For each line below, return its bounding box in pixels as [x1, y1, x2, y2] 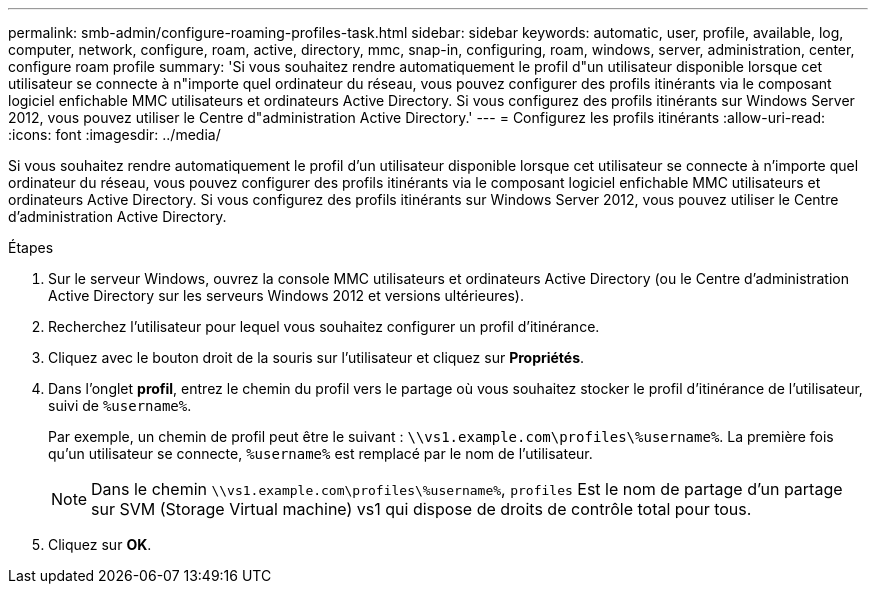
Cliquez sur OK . [48, 536, 152, 553]
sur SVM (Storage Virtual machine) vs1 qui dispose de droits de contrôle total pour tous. [91, 499, 752, 519]
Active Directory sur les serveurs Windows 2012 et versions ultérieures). [48, 287, 524, 304]
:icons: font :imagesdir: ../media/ [8, 126, 221, 143]
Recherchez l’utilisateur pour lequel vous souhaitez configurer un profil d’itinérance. [48, 318, 600, 335]
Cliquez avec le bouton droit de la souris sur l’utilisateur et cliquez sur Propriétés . [48, 349, 585, 366]
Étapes [8, 239, 54, 256]
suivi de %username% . [48, 397, 192, 414]
